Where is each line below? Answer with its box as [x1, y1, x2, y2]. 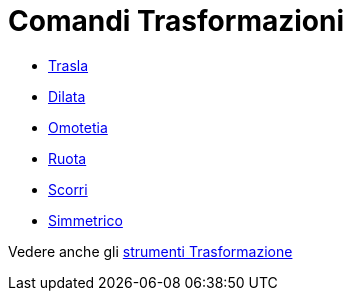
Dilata [48, 87, 86, 105]
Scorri [48, 180, 88, 198]
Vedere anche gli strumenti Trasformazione [8, 242, 293, 260]
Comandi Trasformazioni [8, 4, 344, 38]
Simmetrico [48, 211, 123, 229]
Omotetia [48, 118, 108, 136]
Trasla [48, 56, 89, 74]
